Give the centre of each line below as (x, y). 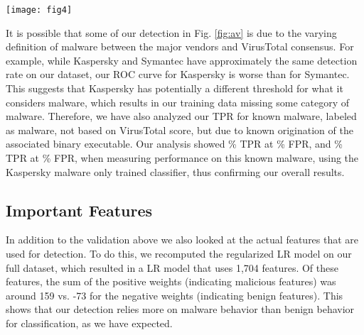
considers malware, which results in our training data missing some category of (177, 102)
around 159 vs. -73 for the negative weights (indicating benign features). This (175, 295)
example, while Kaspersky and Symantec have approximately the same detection (182, 60)
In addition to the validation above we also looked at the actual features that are (182, 240)
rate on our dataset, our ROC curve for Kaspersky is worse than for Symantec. (178, 74)
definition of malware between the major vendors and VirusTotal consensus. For (180, 46)
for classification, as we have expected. (89, 323)
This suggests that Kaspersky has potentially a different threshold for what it (175, 88)
